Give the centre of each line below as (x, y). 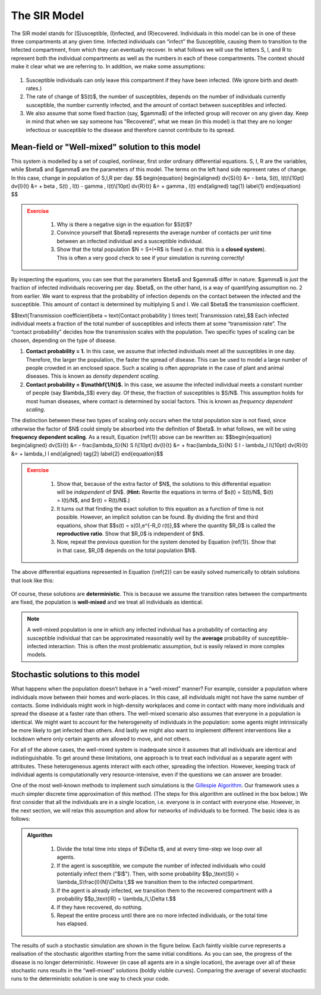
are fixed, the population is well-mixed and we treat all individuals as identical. (107, 602)
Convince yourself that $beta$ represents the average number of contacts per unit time (164, 233)
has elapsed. (73, 924)
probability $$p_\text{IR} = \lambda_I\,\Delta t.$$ (117, 899)
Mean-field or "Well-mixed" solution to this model (106, 147)
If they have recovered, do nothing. (100, 907)
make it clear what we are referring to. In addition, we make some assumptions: (108, 67)
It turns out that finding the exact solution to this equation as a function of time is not (160, 509)
